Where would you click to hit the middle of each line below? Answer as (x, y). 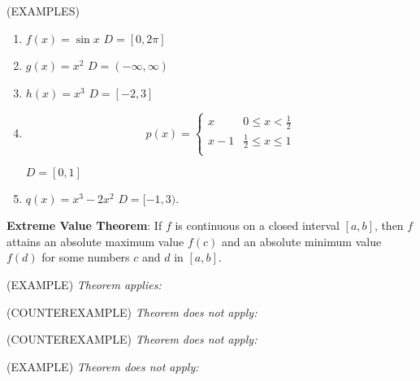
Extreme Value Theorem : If (84, 225)
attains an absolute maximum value (95, 241)
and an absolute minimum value (302, 241)
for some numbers (86, 257)
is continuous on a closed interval (257, 225)
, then (389, 225)
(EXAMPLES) (43, 11)
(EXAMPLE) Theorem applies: (84, 285)
